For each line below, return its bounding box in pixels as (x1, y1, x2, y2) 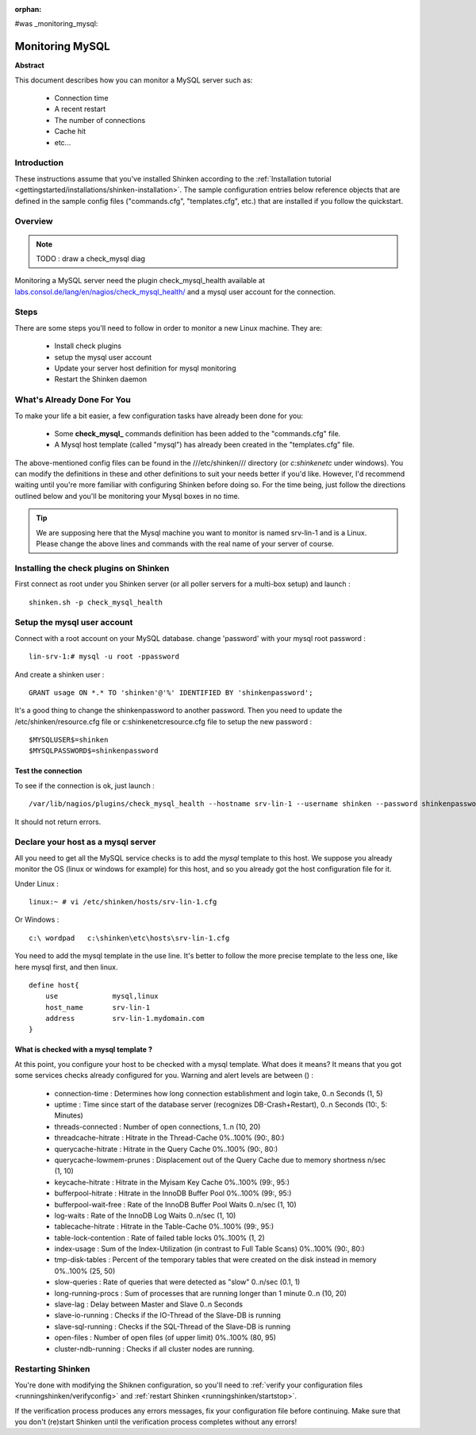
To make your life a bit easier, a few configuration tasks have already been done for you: (14, 411, 303, 420)
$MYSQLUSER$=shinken (29, 735, 109, 745)
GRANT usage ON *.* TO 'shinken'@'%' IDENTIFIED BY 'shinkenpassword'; (29, 688, 313, 697)
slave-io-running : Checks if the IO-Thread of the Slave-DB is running (54, 1310, 282, 1320)
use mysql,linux (44, 992, 159, 1001)
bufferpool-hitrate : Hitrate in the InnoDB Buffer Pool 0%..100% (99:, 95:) (54, 1188, 292, 1198)
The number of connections (54, 115, 146, 125)
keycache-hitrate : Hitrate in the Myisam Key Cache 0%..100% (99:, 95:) (54, 1177, 290, 1187)
